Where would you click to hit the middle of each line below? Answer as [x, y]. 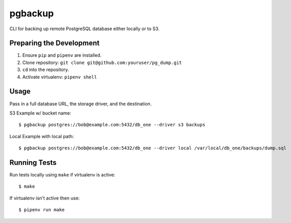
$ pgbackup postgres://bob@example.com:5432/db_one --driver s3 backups [112, 125]
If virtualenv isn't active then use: [45, 198]
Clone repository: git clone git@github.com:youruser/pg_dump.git [102, 62]
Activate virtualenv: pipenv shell [60, 77]
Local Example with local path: [42, 136]
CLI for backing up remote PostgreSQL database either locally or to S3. [85, 29]
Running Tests [33, 162]
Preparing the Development [55, 43]
